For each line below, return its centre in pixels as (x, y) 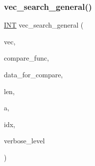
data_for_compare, (34, 74)
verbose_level (24, 141)
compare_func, (26, 58)
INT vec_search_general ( (44, 25)
